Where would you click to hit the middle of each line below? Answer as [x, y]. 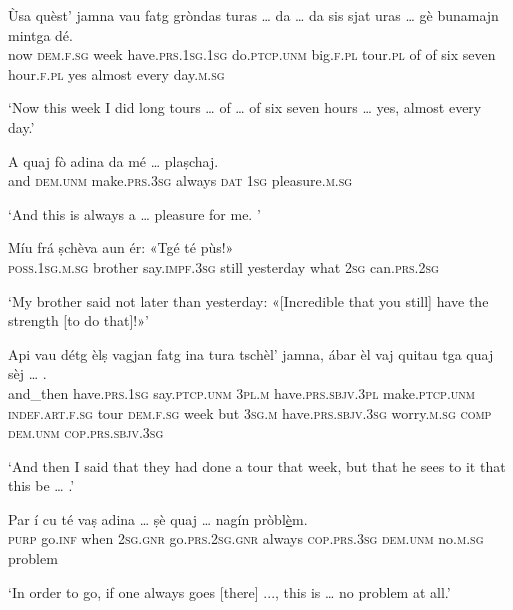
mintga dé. [40, 34]
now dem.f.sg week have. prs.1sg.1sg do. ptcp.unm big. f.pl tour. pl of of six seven [252, 54]
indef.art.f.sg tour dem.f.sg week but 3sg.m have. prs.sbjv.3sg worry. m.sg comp [250, 412]
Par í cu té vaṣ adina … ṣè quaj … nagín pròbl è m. [158, 518]
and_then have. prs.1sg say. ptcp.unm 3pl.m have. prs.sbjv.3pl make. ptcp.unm [241, 392]
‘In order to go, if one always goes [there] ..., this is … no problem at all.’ [229, 591]
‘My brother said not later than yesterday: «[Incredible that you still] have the [248, 300]
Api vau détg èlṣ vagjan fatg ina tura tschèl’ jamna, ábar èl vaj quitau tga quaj [251, 353]
